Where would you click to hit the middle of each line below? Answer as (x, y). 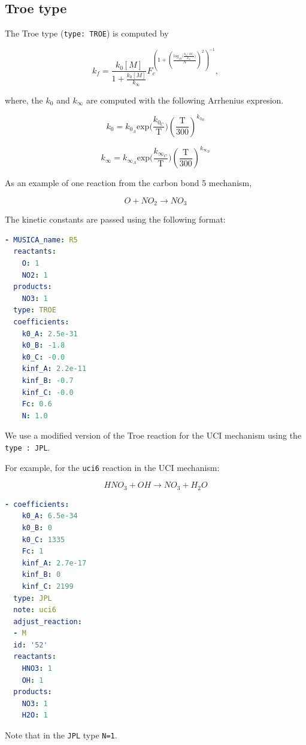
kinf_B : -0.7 (48, 381)
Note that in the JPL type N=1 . (61, 735)
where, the (24, 100)
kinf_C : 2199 (48, 586)
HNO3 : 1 (37, 669)
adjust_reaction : (48, 621)
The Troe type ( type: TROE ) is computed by (87, 33)
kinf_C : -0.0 (48, 392)
